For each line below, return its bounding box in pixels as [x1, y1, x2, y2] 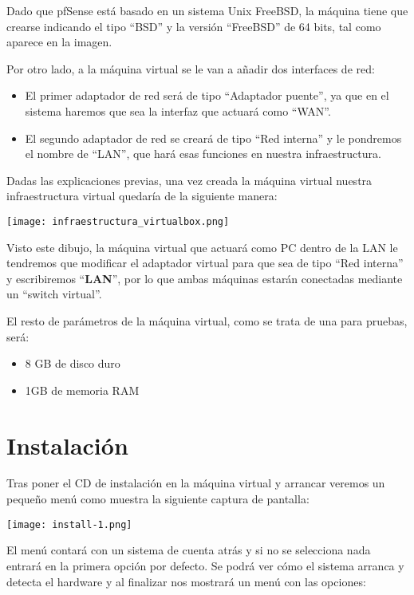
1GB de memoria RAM [25, 381, 140, 398]
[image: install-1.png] [6, 518, 132, 530]
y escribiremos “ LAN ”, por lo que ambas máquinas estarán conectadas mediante [6, 270, 403, 286]
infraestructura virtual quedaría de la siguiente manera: [6, 187, 278, 204]
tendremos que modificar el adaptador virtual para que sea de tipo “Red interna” [6, 254, 404, 271]
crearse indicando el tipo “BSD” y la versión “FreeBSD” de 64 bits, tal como [6, 18, 381, 34]
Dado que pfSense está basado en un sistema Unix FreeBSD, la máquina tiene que [6, 2, 408, 18]
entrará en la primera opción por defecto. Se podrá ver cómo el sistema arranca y [6, 557, 404, 573]
